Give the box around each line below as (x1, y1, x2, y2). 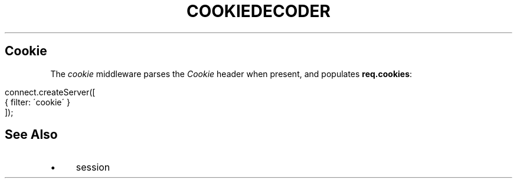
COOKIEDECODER (186, 1, 331, 21)
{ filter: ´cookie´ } (5, 97, 70, 107)
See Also (5, 127, 58, 142)
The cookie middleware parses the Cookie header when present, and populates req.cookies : (50, 68, 413, 79)
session (76, 161, 110, 174)
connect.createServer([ (5, 86, 96, 97)
